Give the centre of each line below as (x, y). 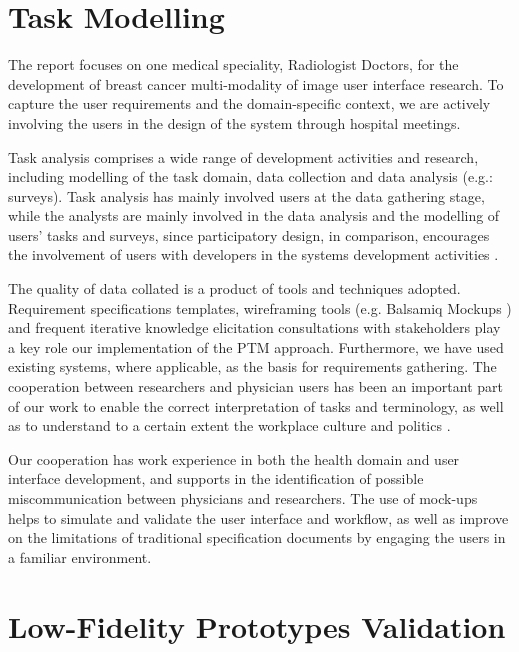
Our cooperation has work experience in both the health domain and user (234, 458)
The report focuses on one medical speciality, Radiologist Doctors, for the (233, 64)
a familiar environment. (80, 556)
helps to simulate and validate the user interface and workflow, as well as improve (258, 517)
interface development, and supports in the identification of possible (216, 478)
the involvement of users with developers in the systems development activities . (253, 254)
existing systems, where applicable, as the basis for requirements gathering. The (252, 366)
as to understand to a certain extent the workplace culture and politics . (229, 425)
